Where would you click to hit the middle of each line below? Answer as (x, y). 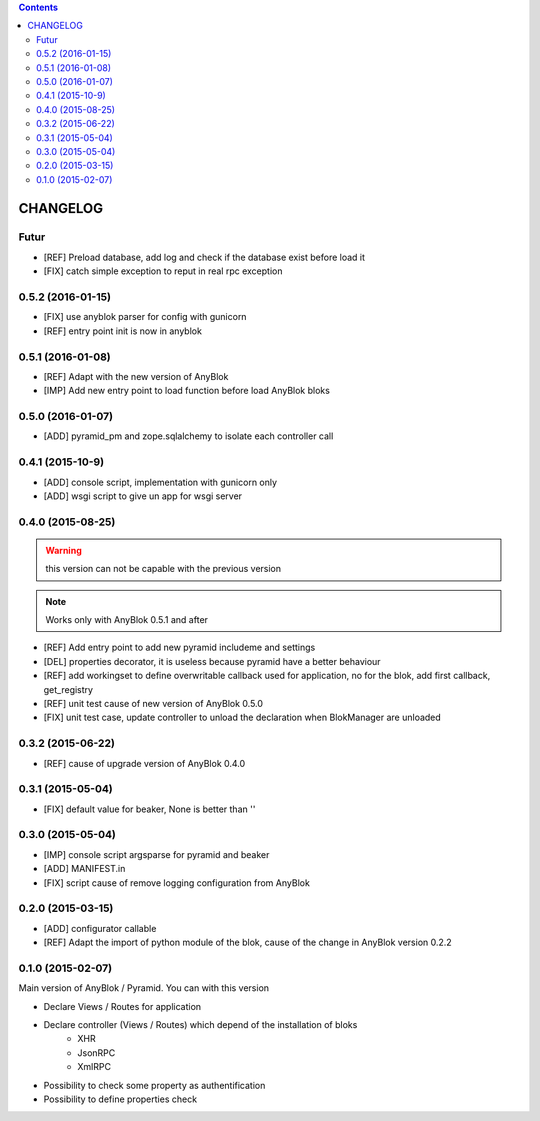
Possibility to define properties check (120, 1099)
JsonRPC (96, 1052)
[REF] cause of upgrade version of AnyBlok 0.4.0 (144, 763)
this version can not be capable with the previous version (163, 569)
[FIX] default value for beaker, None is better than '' (149, 809)
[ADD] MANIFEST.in (84, 869)
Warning (63, 550)
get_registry (68, 689)
